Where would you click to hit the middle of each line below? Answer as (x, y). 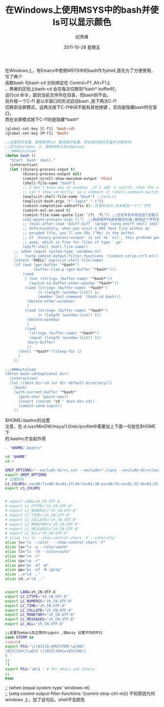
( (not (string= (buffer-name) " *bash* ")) (68, 279)
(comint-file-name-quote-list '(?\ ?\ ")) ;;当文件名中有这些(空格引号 (92, 215)
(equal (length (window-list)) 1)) (65, 338)
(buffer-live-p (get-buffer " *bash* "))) (75, 270)
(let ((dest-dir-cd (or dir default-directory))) (61, 383)
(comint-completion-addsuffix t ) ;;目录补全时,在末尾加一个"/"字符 (87, 206)
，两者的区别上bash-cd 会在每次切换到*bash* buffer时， (62, 89)
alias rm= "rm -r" (23, 556)
